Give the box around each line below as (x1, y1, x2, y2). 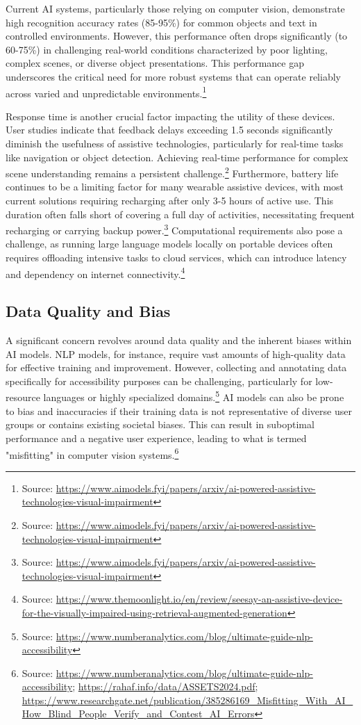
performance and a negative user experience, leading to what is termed (6, 430, 307, 445)
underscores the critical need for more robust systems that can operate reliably (6, 69, 341, 83)
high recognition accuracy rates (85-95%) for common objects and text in (6, 15, 317, 29)
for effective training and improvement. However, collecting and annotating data (6, 360, 347, 375)
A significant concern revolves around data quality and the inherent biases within (6, 333, 352, 348)
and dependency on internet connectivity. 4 (6, 264, 185, 281)
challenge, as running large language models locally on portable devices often (6, 236, 333, 251)
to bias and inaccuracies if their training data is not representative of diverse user (6, 403, 352, 418)
